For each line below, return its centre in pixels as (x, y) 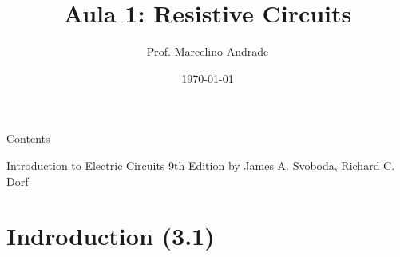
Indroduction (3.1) (111, 236)
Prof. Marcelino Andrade (208, 51)
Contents (28, 138)
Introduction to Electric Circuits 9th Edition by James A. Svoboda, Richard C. (201, 165)
